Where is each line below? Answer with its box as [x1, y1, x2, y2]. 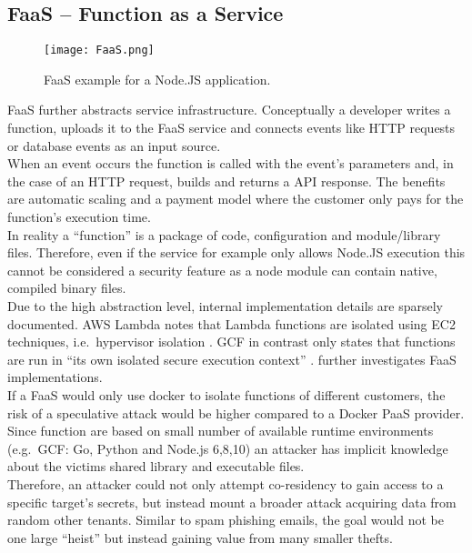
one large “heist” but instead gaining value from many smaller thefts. [7, 528, 393, 547]
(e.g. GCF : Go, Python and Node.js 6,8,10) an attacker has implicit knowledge [7, 438, 448, 457]
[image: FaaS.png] [44, 44, 155, 57]
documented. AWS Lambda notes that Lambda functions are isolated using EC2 [7, 314, 456, 333]
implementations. [7, 367, 103, 387]
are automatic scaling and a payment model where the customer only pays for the [7, 189, 464, 208]
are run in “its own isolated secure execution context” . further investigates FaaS [7, 349, 457, 368]
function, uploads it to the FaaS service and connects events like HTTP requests [7, 118, 456, 137]
